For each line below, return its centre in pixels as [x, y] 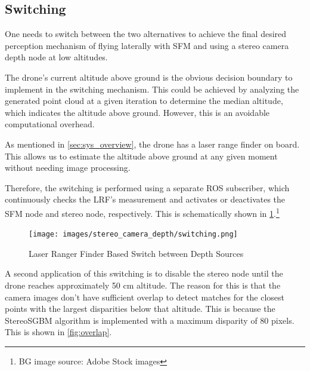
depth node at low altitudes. [56, 57]
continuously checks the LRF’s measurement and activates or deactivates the [145, 199]
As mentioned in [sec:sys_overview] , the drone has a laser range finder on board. [152, 144]
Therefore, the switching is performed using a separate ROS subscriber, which [147, 187]
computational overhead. [50, 124]
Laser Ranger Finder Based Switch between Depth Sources [136, 253]
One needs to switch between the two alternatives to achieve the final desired [146, 34]
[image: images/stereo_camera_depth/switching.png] [133, 234]
